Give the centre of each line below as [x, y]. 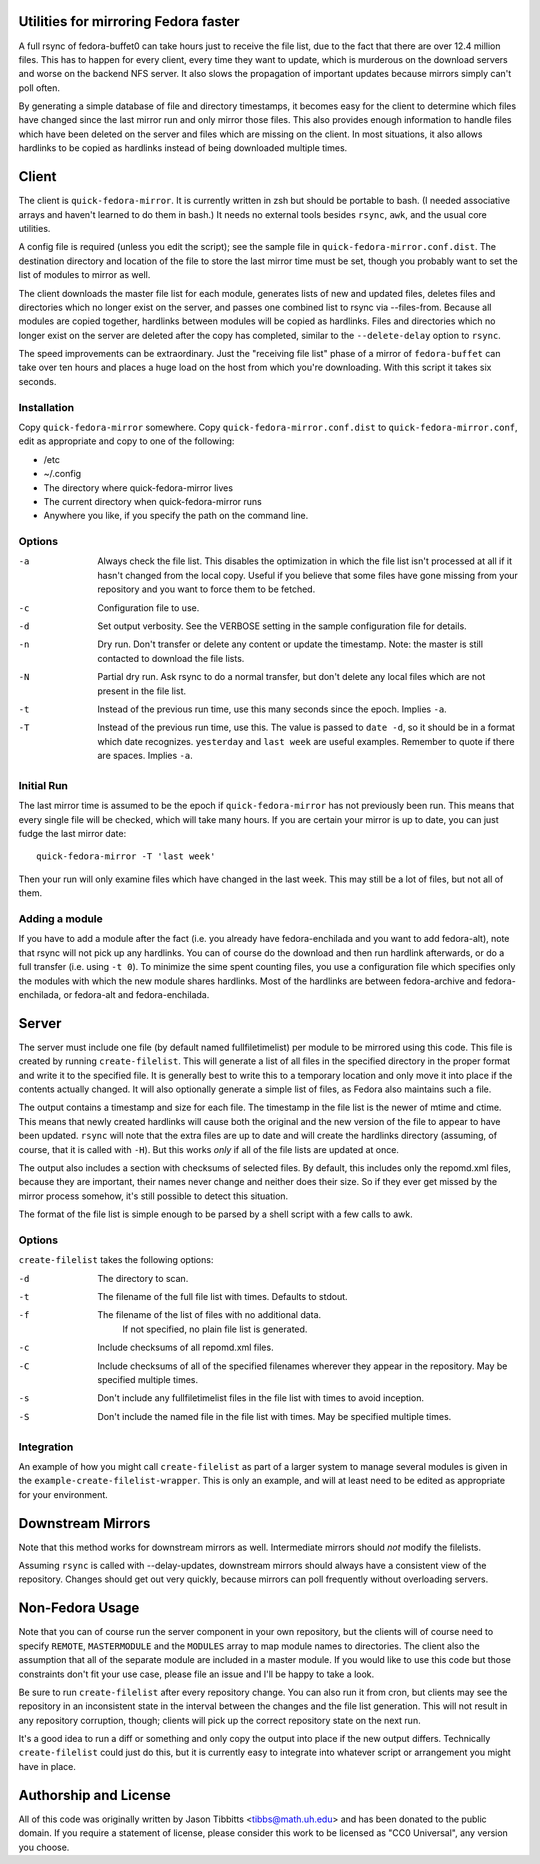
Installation [46, 407]
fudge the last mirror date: [72, 834]
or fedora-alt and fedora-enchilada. [136, 994]
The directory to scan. [143, 1278]
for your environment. [63, 1494]
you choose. [44, 1847]
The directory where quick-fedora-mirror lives [138, 487]
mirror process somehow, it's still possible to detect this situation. [153, 1196]
